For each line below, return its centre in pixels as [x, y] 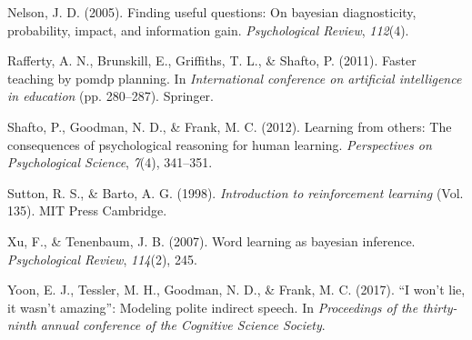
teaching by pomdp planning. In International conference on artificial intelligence [235, 78]
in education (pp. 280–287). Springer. [110, 96]
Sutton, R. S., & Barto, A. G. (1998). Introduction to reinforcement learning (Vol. [236, 192]
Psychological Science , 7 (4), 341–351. [110, 162]
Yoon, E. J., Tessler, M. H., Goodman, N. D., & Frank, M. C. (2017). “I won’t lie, [236, 290]
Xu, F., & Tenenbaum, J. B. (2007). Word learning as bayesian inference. [211, 240]
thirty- [440, 307]
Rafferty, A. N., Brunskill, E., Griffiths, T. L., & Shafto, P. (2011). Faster [212, 60]
